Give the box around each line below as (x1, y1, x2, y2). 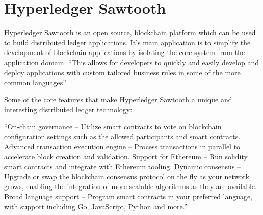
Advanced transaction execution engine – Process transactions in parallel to (4, 141, 241, 152)
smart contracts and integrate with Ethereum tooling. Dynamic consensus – (4, 161, 241, 172)
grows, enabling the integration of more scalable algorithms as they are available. (4, 181, 257, 192)
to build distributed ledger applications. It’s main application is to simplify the (4, 37, 251, 47)
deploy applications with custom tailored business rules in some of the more (4, 67, 241, 77)
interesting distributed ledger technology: (4, 104, 133, 115)
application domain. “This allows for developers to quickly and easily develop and (4, 57, 259, 67)
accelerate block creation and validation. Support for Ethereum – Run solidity (4, 151, 248, 162)
